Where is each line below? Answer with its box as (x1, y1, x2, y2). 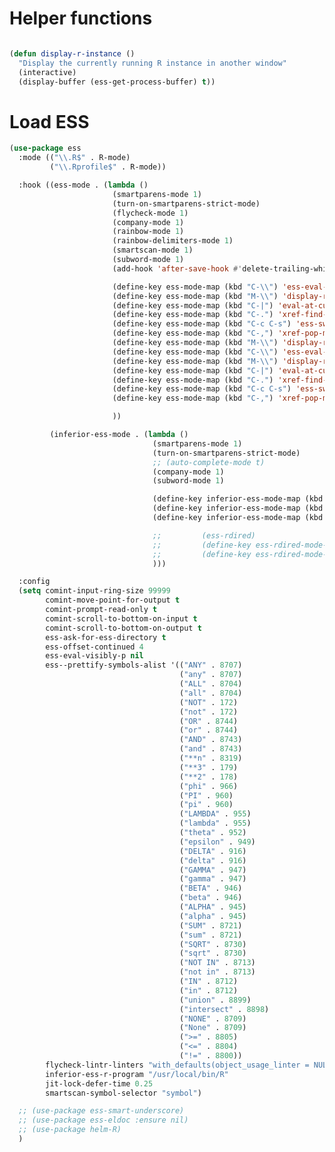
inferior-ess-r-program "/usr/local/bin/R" (45, 1069, 229, 1079)
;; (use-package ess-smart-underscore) (18, 1106, 185, 1116)
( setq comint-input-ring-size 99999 (18, 586, 171, 596)
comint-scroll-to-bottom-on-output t (45, 623, 202, 633)
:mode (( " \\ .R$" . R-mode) (18, 153, 131, 163)
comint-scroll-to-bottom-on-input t (45, 613, 198, 624)
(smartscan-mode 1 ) (112, 245, 194, 256)
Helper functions (9, 7, 153, 30)
